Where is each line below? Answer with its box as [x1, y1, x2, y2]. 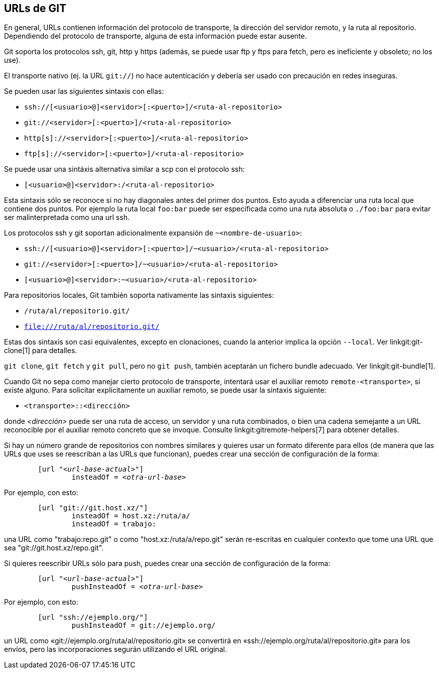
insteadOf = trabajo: [71, 520, 157, 528]
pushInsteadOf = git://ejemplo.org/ [71, 621, 216, 630]
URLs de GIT [4, 2, 67, 15]
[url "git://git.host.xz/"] [38, 504, 148, 512]
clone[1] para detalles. [4, 346, 77, 355]
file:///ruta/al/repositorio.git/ [24, 322, 160, 331]
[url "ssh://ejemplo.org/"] [38, 613, 148, 622]
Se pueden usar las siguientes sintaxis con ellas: [4, 87, 164, 96]
